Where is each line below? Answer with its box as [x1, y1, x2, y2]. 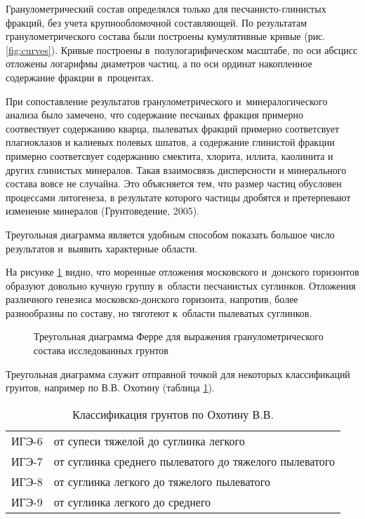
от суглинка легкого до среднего [53, 493, 211, 510]
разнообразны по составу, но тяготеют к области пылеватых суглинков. [6, 305, 312, 320]
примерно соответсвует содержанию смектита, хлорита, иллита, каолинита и [6, 148, 333, 163]
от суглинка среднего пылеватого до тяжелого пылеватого [53, 452, 335, 469]
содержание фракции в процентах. [6, 69, 154, 84]
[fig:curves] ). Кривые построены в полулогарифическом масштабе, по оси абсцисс [6, 42, 358, 57]
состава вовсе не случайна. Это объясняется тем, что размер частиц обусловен [6, 176, 342, 191]
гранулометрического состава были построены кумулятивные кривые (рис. [6, 29, 326, 43]
